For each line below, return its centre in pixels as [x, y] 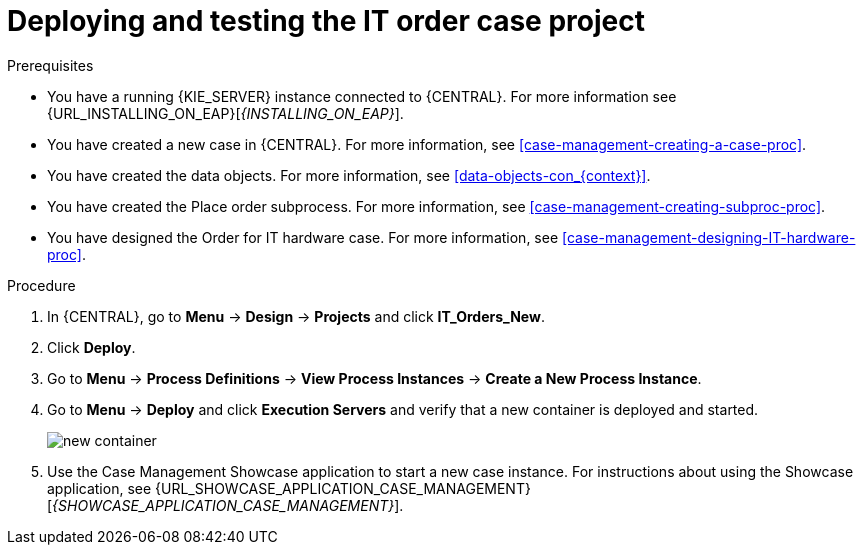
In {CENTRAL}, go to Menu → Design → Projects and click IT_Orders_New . [296, 316]
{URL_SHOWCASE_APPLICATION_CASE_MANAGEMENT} [343, 488]
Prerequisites [50, 65]
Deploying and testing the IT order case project [326, 21]
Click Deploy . [91, 347]
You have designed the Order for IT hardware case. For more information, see [303, 237]
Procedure [41, 285]
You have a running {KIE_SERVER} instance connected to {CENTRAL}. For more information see [362, 96]
